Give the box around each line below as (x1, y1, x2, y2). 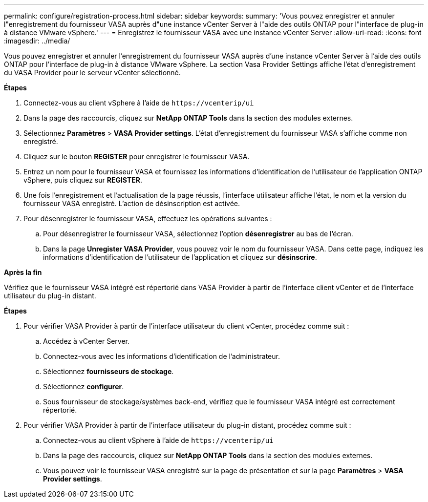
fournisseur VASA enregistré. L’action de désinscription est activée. (23, 199, 240, 208)
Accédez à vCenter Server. (43, 337, 129, 345)
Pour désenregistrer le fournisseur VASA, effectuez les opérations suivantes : (23, 214, 272, 223)
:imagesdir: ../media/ (4, 37, 70, 45)
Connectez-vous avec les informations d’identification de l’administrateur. (43, 352, 280, 360)
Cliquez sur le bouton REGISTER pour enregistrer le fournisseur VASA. (23, 152, 250, 161)
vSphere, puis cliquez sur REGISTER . (23, 176, 143, 184)
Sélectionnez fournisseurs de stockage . (43, 367, 174, 376)
